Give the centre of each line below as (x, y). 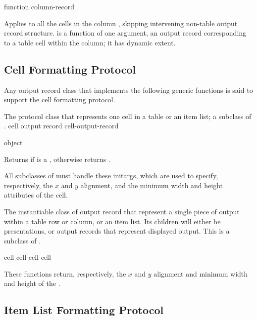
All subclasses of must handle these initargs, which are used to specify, (111, 176)
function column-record (39, 6)
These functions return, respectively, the (65, 273)
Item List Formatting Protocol (84, 310)
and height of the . (32, 283)
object (13, 142)
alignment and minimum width (201, 273)
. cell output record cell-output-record (61, 126)
